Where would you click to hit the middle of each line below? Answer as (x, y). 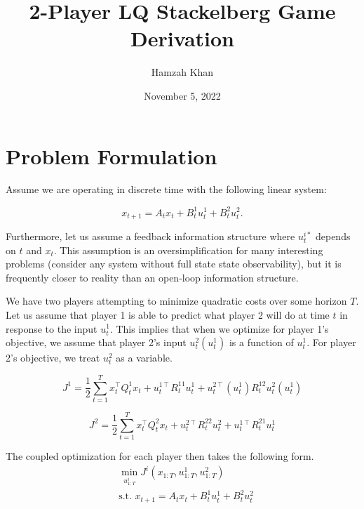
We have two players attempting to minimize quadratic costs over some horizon (176, 301)
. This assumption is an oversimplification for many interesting (188, 250)
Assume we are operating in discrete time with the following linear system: (166, 189)
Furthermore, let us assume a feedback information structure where (150, 236)
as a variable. (144, 358)
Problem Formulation (112, 156)
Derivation (182, 38)
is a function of (261, 342)
